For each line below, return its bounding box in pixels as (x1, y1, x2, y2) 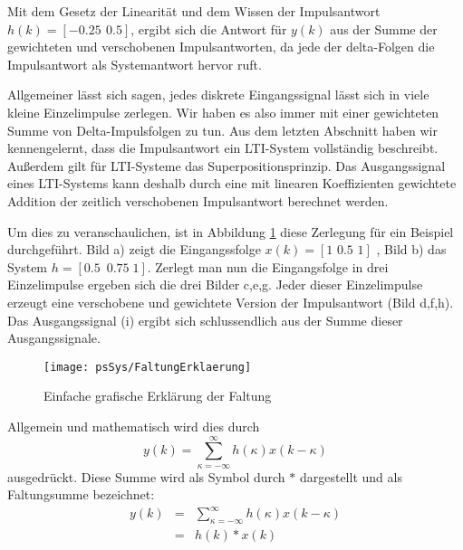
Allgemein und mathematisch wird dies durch (7, 416, 260, 435)
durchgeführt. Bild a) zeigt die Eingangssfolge (7, 240, 261, 259)
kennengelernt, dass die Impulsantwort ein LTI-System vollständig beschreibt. (7, 138, 439, 157)
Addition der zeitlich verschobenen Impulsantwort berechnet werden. (7, 191, 389, 210)
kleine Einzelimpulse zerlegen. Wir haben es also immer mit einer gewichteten (7, 102, 439, 121)
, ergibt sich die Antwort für (130, 19, 287, 38)
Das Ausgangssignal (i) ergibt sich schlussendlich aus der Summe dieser (7, 310, 403, 329)
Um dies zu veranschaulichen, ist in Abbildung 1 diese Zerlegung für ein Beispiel (7, 222, 454, 241)
